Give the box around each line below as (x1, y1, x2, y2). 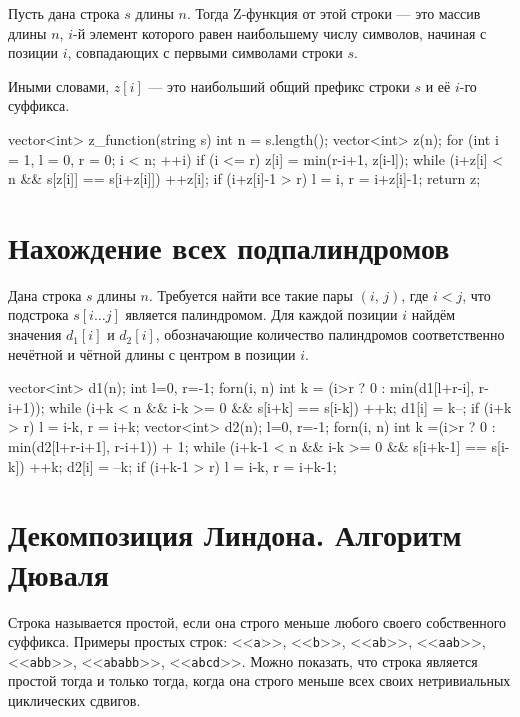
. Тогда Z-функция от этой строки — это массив (186, 3, 481, 23)
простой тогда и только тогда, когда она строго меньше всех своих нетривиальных (8, 670, 511, 691)
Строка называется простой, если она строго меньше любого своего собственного (8, 611, 507, 632)
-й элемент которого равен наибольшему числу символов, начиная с (72, 22, 487, 43)
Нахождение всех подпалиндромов (8, 226, 450, 267)
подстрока (8, 304, 69, 325)
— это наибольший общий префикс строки (148, 75, 410, 96)
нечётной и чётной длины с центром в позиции (8, 343, 296, 364)
